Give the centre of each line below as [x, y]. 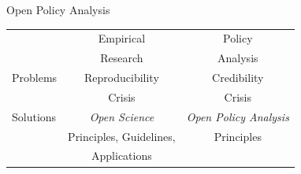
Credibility [238, 78]
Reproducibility [122, 78]
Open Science [122, 116]
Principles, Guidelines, [122, 136]
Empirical [122, 38]
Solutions [34, 116]
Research [122, 58]
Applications [122, 155]
